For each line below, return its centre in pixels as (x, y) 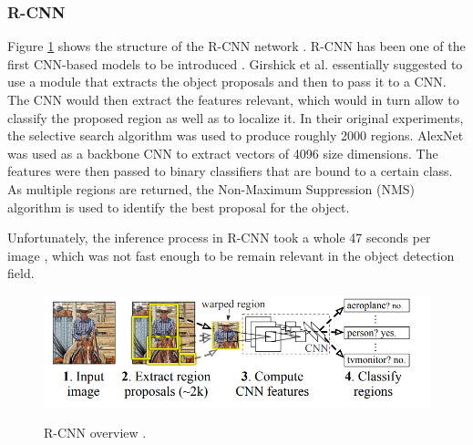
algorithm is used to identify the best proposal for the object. (179, 207)
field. (21, 273)
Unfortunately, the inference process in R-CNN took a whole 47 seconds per (219, 238)
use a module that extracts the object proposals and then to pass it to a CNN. (227, 82)
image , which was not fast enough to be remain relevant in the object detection (231, 255)
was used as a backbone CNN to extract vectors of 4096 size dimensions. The (223, 153)
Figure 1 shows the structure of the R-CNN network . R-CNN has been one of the (236, 46)
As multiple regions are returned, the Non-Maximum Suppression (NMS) (211, 188)
